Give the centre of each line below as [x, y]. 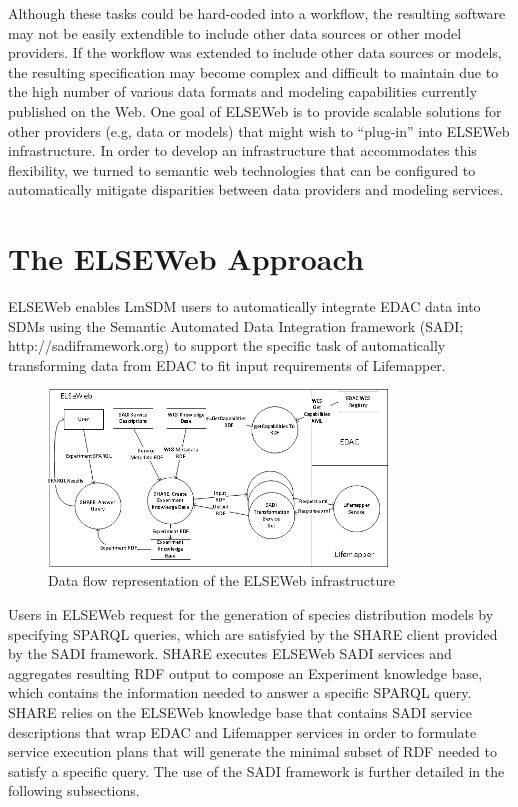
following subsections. [74, 790]
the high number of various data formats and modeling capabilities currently [243, 91]
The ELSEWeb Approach [186, 258]
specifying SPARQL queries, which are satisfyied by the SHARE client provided [253, 633]
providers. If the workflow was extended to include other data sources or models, [255, 52]
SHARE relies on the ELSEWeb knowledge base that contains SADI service [240, 712]
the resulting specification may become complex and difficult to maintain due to [253, 71]
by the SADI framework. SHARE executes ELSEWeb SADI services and [230, 653]
